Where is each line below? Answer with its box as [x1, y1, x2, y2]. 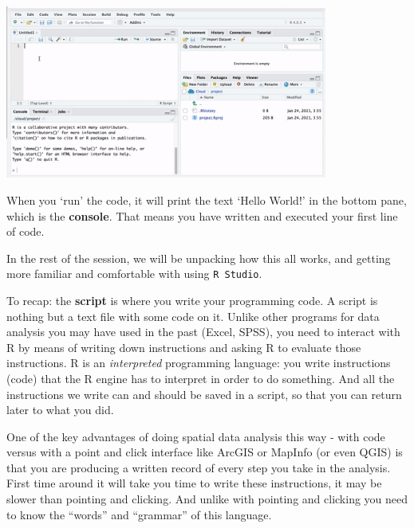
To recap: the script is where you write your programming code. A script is [6, 291, 378, 308]
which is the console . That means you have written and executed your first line [6, 207, 398, 224]
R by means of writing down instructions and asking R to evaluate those [6, 338, 361, 355]
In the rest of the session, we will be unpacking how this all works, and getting [6, 249, 391, 266]
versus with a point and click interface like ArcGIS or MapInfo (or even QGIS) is [6, 444, 403, 460]
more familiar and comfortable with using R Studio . [6, 265, 262, 282]
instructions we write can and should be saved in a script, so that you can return [6, 385, 402, 402]
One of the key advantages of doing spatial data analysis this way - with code [6, 428, 385, 444]
